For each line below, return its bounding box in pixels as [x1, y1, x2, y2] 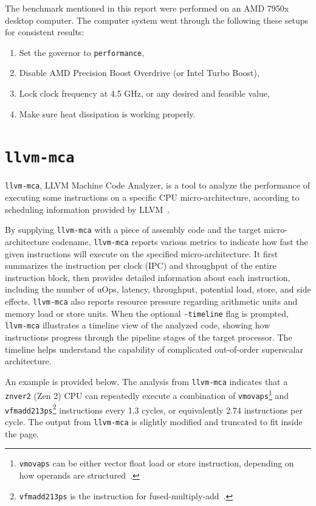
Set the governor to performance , [19, 46, 145, 58]
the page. [5, 427, 39, 440]
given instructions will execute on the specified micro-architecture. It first [5, 247, 278, 260]
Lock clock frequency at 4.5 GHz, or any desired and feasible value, [19, 87, 270, 100]
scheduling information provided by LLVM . [5, 203, 170, 215]
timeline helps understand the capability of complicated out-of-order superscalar [5, 342, 303, 355]
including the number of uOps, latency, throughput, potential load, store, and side [5, 283, 311, 296]
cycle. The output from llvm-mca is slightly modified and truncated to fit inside [5, 415, 303, 428]
